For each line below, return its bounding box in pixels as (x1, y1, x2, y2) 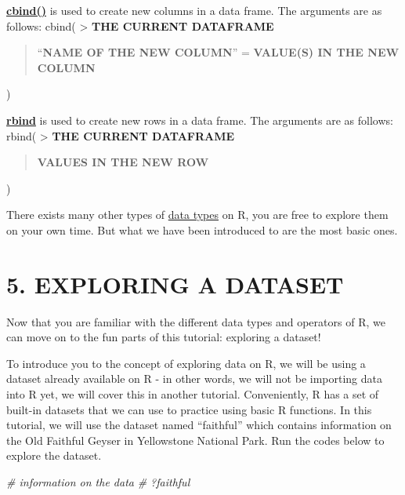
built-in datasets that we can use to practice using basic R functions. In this (6, 401, 372, 417)
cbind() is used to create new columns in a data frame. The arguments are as (6, 2, 382, 18)
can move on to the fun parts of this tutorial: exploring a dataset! (6, 329, 321, 345)
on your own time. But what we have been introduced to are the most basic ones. (6, 221, 398, 238)
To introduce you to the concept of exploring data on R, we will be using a (6, 355, 366, 371)
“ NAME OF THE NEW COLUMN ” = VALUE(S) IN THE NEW (37, 44, 400, 60)
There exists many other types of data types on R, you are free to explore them (6, 206, 389, 223)
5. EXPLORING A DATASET (6, 268, 344, 300)
